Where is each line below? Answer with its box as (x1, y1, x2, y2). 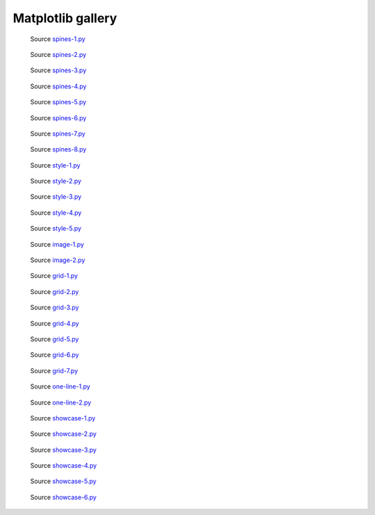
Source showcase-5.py (30, 477, 97, 486)
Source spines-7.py (30, 129, 86, 138)
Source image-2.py (30, 256, 85, 264)
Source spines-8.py (30, 145, 87, 154)
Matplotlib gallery (12, 10, 117, 26)
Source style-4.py (30, 209, 82, 217)
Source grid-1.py (30, 272, 78, 280)
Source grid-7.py (30, 366, 78, 375)
